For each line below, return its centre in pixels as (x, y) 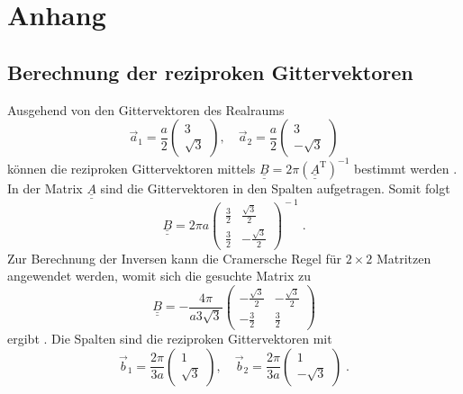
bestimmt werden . (406, 168)
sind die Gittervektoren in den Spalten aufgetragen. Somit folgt (275, 188)
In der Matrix (45, 188)
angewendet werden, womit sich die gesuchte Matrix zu (159, 276)
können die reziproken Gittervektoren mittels (132, 168)
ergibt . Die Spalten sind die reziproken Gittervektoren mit (170, 338)
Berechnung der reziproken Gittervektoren (210, 72)
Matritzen (404, 258)
